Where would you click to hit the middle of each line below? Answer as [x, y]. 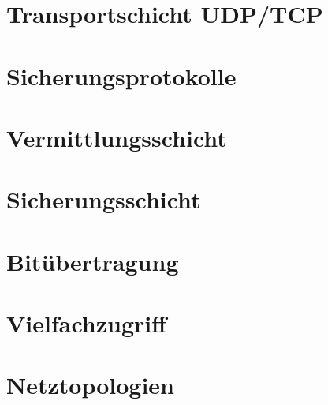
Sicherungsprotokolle [121, 75]
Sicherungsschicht [104, 199]
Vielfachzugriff [87, 323]
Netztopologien [90, 385]
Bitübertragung [93, 261]
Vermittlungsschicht [117, 137]
